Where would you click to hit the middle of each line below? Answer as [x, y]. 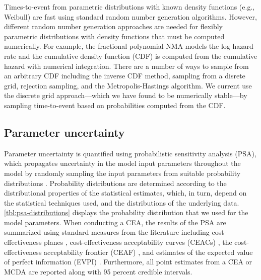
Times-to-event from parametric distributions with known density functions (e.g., [129, 7]
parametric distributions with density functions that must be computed [114, 36]
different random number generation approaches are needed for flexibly [113, 26]
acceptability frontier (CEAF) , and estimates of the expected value [148, 252]
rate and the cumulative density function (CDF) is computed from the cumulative [131, 56]
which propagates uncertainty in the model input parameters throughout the [122, 163]
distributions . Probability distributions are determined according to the [115, 183]
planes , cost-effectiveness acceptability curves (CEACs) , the [138, 242]
